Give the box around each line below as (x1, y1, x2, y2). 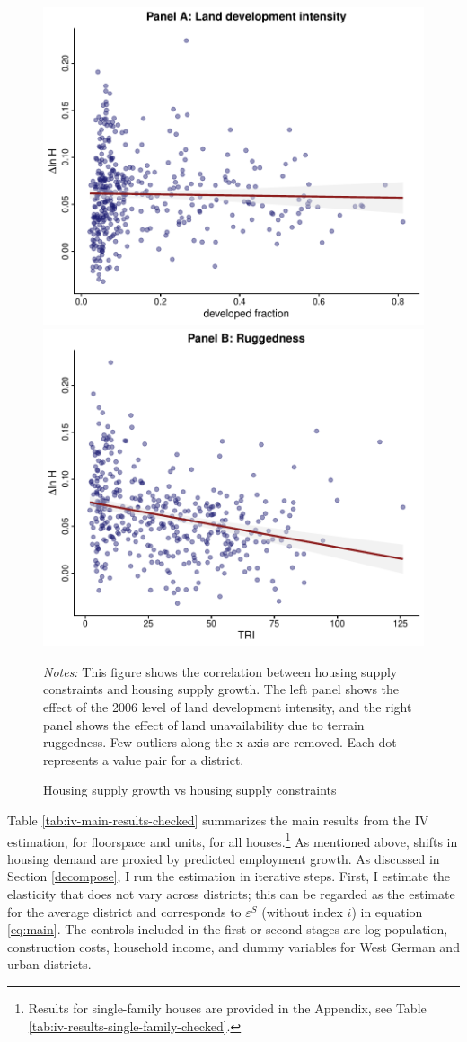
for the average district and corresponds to (7, 902, 242, 921)
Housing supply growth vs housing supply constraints (43, 780, 337, 799)
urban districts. (7, 955, 92, 974)
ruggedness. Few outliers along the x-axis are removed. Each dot (43, 733, 397, 752)
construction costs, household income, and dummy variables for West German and (7, 937, 460, 956)
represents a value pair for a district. (43, 750, 244, 769)
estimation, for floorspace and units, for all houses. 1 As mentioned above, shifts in (7, 829, 458, 851)
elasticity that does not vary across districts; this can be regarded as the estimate (7, 885, 455, 904)
